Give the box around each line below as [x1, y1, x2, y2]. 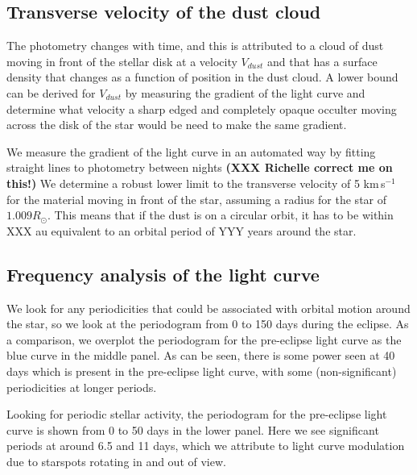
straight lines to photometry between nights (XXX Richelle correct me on [6, 159, 393, 176]
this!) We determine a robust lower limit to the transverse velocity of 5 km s [6, 174, 386, 191]
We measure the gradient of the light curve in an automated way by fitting [6, 143, 376, 160]
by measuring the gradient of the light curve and [125, 84, 365, 101]
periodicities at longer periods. [6, 378, 157, 395]
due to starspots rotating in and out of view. [6, 452, 226, 469]
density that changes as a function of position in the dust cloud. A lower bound [6, 69, 398, 85]
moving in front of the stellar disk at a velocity [6, 52, 237, 69]
